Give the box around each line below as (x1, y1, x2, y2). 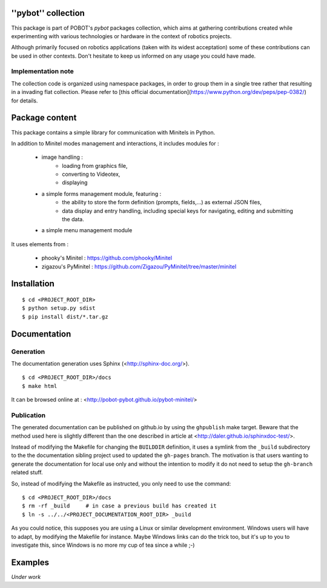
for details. (11, 97, 38, 104)
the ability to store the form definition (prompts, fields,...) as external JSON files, (62, 199, 262, 206)
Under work (11, 573, 41, 580)
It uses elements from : (11, 240, 69, 248)
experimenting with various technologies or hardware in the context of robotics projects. (11, 32, 232, 39)
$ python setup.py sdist (22, 305, 96, 312)
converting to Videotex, (62, 170, 121, 178)
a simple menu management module (41, 227, 133, 234)
